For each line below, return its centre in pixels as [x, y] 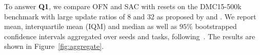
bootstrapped [216, 26]
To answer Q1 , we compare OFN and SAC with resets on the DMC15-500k [123, 6]
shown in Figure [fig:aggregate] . [54, 46]
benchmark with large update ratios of [65, 16]
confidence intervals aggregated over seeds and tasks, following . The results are [130, 36]
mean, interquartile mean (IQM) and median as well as [91, 26]
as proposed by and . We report [206, 16]
